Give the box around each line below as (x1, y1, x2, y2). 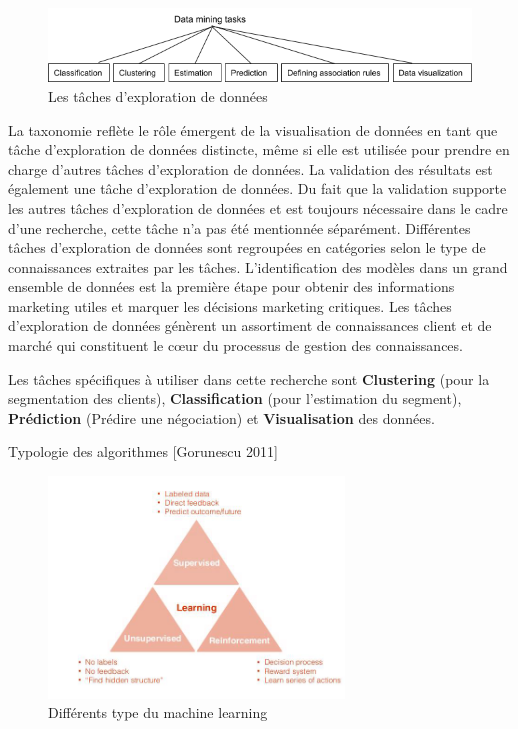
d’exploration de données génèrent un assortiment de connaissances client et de (8, 315, 492, 336)
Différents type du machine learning (48, 702, 268, 723)
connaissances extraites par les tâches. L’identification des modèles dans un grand (8, 256, 508, 277)
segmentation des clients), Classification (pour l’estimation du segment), (8, 388, 462, 409)
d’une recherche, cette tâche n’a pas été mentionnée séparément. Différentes (8, 217, 471, 238)
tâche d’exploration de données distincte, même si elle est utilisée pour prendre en (8, 139, 510, 160)
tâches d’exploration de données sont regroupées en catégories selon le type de (8, 237, 486, 258)
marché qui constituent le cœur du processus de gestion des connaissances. (8, 335, 463, 356)
